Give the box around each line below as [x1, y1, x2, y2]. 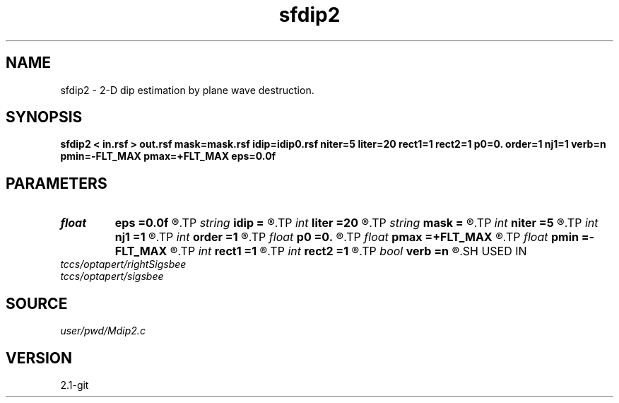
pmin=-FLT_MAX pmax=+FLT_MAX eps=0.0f [60, 150, 276, 163]
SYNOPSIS [6, 108, 83, 127]
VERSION [6, 349, 73, 367]
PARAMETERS [6, 174, 107, 192]
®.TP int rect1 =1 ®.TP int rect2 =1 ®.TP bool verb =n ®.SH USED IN [170, 244, 527, 259]
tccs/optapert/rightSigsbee [60, 258, 187, 271]
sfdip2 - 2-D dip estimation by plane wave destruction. [60, 83, 314, 96]
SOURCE [6, 294, 68, 313]
